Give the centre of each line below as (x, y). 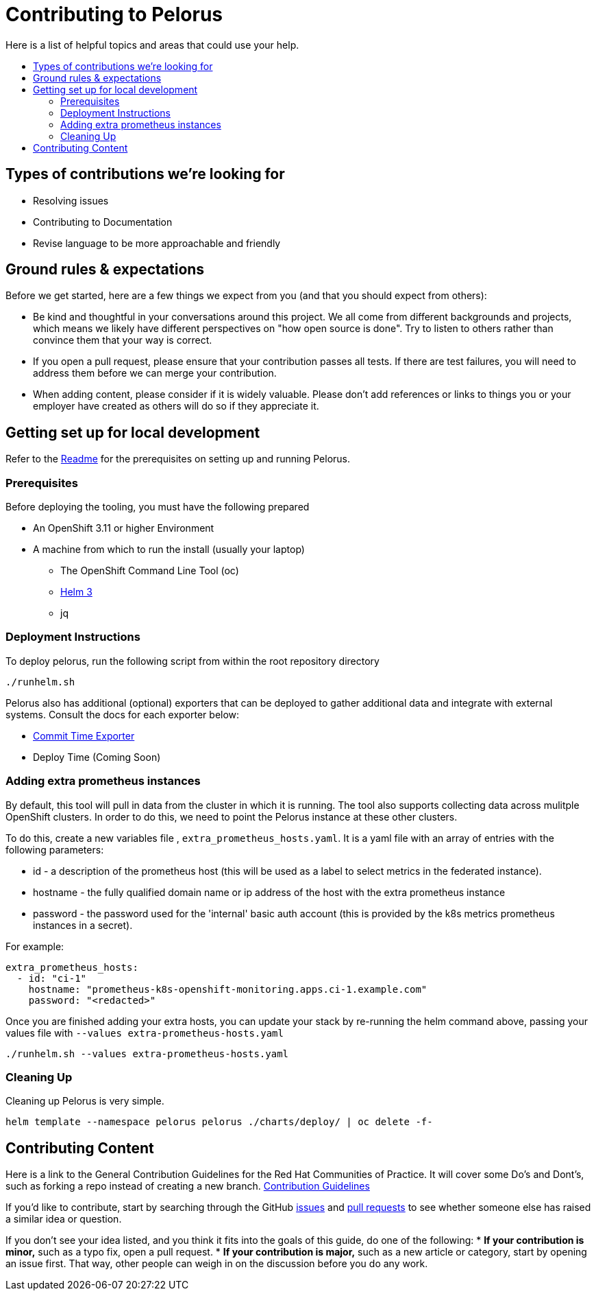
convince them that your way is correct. (123, 340)
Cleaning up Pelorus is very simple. (85, 1101)
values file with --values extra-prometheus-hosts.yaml (145, 1033)
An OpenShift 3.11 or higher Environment (124, 528)
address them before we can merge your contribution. (155, 373)
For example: (35, 946)
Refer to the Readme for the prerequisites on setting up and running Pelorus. (178, 459)
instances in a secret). (83, 925)
